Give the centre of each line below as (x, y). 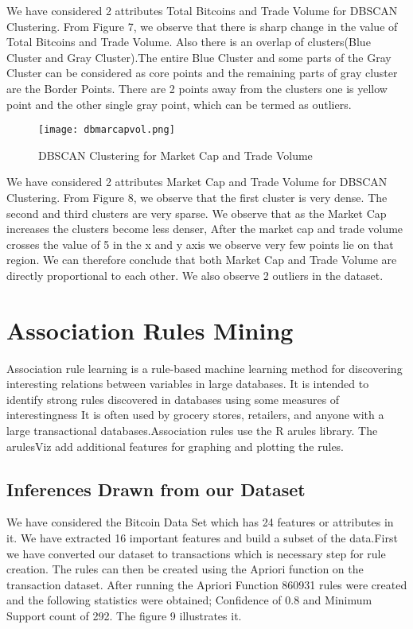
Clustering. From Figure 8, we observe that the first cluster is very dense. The (197, 197)
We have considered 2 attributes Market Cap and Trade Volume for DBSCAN (197, 182)
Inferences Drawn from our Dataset (156, 489)
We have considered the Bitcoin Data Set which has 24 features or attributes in (200, 522)
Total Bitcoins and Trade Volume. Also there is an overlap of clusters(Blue (189, 42)
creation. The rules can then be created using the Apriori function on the (185, 569)
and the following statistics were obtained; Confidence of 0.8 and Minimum (189, 600)
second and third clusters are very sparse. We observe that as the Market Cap (197, 213)
